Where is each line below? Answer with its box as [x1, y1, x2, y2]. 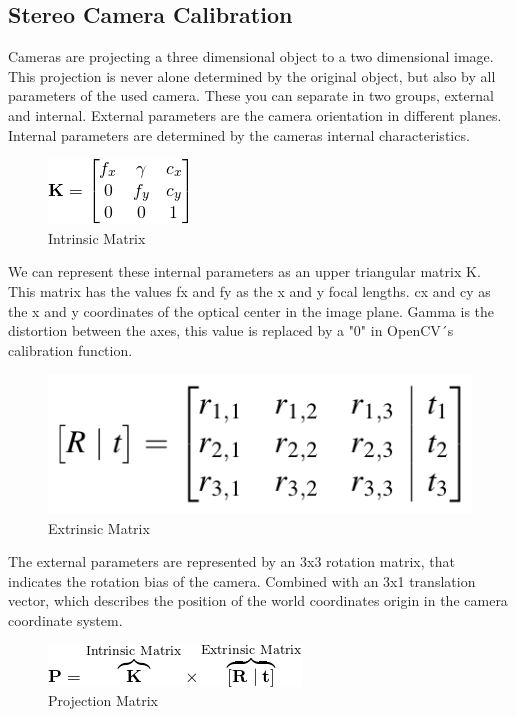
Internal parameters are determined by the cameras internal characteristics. [8, 124, 470, 145]
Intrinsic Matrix [48, 227, 146, 248]
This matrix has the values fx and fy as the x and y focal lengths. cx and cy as [8, 280, 491, 301]
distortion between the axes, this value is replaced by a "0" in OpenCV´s [8, 320, 454, 341]
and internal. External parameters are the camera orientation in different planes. [8, 104, 502, 125]
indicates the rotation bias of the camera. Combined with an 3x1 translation [8, 570, 476, 591]
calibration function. [8, 339, 133, 360]
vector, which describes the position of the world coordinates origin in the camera [8, 590, 508, 611]
